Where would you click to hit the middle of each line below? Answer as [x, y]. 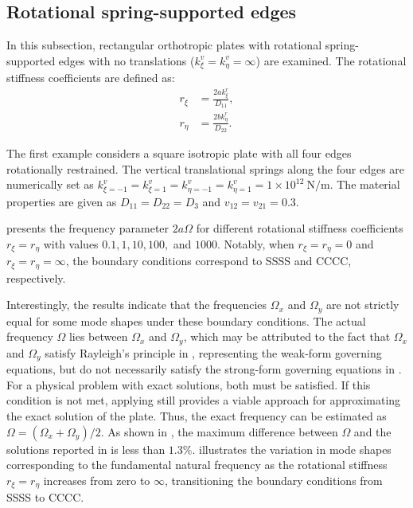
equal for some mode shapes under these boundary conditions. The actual [186, 320]
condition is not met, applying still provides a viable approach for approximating [204, 400]
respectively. [36, 277]
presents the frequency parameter [88, 228]
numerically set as [50, 184]
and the [372, 431]
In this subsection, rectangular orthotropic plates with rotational [164, 45]
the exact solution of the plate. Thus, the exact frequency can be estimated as [197, 416]
